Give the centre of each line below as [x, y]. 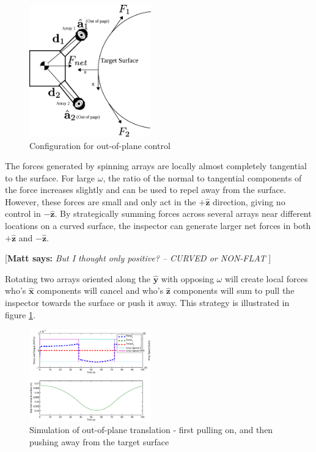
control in [23, 213]
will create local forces [266, 278]
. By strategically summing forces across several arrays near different [183, 213]
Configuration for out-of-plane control [100, 145]
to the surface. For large [50, 177]
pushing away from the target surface [99, 441]
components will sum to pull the [234, 290]
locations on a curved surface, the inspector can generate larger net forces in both [158, 226]
